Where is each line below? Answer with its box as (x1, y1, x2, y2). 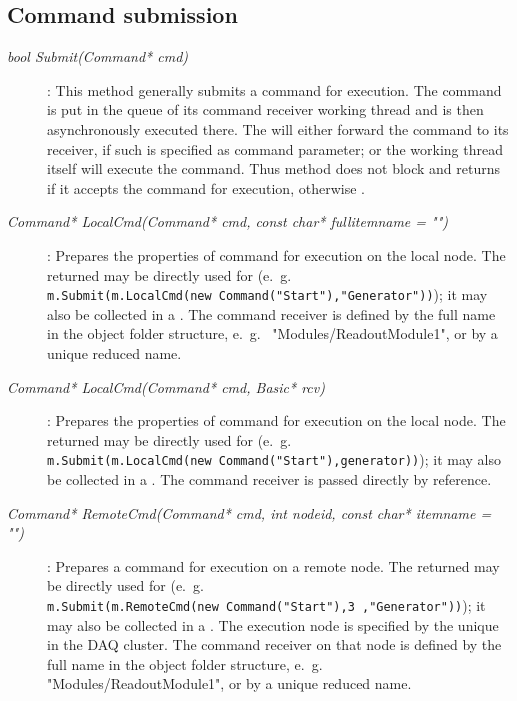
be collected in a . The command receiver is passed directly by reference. (47, 469, 492, 490)
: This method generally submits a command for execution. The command (47, 79, 502, 100)
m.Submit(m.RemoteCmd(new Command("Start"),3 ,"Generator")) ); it (47, 594, 486, 615)
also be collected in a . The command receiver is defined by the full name (47, 303, 496, 324)
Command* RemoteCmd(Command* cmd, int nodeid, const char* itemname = (7, 502, 492, 523)
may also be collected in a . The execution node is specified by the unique (47, 614, 499, 635)
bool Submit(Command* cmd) (7, 46, 189, 67)
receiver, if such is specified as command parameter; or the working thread (47, 138, 503, 159)
